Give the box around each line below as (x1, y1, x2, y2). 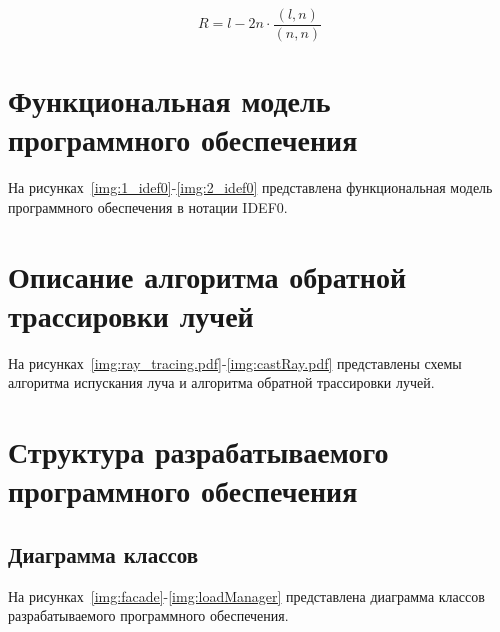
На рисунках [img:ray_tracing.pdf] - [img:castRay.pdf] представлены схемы (8, 352, 462, 373)
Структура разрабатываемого (8, 431, 389, 472)
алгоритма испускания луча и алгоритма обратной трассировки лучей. (8, 372, 435, 393)
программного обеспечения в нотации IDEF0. (8, 196, 288, 217)
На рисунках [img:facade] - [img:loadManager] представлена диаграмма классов (8, 585, 485, 606)
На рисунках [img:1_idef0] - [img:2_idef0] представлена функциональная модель (8, 177, 493, 198)
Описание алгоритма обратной (8, 255, 407, 296)
